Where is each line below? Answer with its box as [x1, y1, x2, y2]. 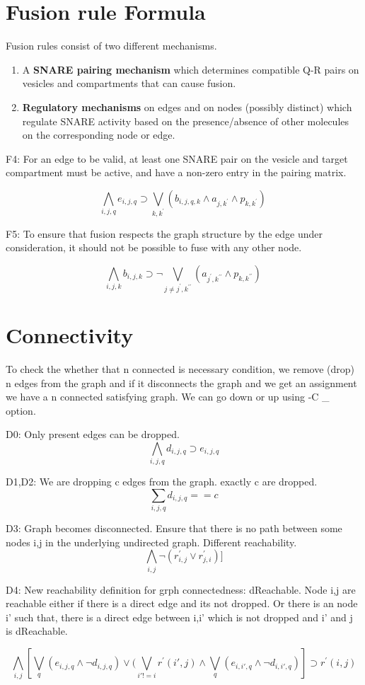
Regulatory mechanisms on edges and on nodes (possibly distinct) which [22, 99, 352, 114]
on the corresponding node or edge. [22, 127, 175, 142]
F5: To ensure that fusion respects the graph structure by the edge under [6, 226, 323, 241]
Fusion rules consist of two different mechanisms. [6, 38, 217, 53]
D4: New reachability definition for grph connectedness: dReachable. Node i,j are [6, 582, 356, 597]
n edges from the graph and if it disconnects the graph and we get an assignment [6, 375, 357, 390]
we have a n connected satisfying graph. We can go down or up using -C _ [6, 389, 330, 404]
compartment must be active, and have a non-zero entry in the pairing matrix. [6, 165, 347, 180]
